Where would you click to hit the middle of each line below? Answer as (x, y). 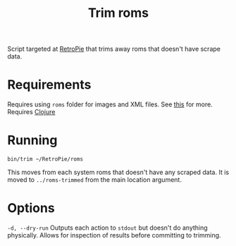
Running (32, 141)
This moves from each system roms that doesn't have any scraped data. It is (118, 172)
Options (31, 208)
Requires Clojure (31, 112)
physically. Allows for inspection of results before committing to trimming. (114, 235)
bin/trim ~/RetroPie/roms (45, 159)
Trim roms (118, 13)
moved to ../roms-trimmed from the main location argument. (94, 180)
